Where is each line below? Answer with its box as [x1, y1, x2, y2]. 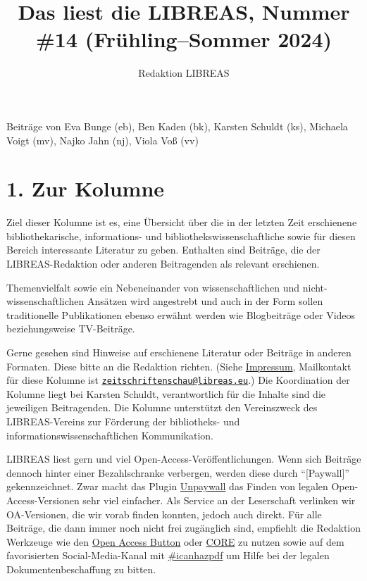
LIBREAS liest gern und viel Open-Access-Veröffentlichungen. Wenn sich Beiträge [6, 451, 361, 466]
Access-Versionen [6, 492, 80, 507]
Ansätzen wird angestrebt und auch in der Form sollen [87, 294, 323, 308]
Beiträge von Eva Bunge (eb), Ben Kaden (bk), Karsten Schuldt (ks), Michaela [6, 118, 348, 133]
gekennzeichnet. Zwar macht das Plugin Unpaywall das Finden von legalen [6, 479, 328, 494]
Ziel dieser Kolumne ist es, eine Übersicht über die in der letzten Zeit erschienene [6, 215, 357, 230]
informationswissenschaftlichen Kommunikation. [6, 427, 213, 442]
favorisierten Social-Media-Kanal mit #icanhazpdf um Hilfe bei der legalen [6, 548, 330, 563]
